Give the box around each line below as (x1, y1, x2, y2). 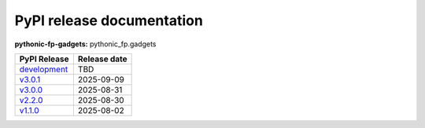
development (19, 64, 68, 75)
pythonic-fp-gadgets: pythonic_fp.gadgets (14, 39, 157, 49)
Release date (77, 53, 128, 64)
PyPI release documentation (14, 12, 204, 29)
